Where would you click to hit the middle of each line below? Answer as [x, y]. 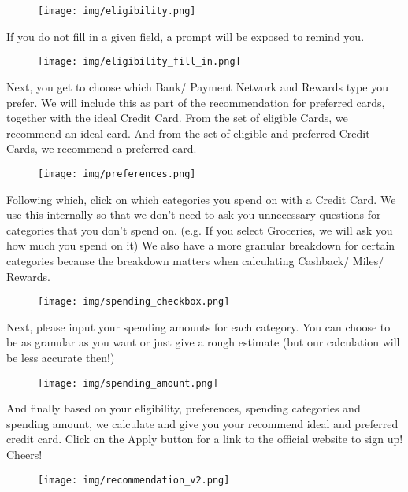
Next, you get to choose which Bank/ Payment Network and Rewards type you [197, 86]
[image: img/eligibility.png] [117, 11]
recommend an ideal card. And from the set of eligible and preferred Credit [188, 133]
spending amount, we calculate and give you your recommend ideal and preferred [202, 423]
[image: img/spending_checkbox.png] [134, 302]
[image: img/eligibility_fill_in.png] [139, 62]
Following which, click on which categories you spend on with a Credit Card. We [201, 199]
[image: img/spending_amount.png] [128, 383]
